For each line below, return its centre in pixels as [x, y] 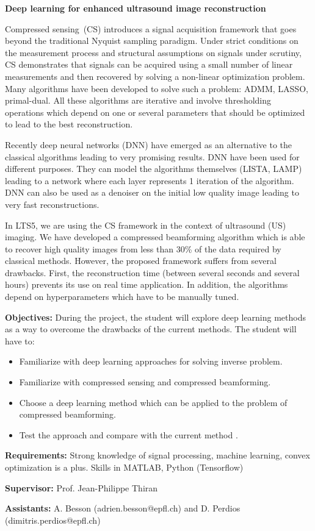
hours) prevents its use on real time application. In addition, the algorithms [147, 284]
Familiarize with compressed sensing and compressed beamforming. [145, 382]
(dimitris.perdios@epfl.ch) [53, 520]
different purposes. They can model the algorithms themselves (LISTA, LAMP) [154, 169]
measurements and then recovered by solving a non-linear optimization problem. [155, 76]
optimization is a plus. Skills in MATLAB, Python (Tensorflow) [124, 467]
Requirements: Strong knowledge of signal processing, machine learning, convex [157, 455]
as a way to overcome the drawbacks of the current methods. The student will [151, 329]
